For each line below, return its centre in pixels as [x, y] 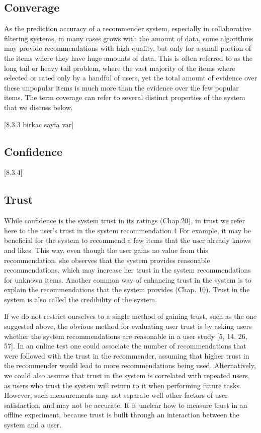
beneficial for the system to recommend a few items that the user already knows [127, 240]
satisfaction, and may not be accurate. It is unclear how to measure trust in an [126, 405]
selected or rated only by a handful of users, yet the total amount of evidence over [131, 78]
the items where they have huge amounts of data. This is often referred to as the [128, 58]
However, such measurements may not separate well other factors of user [116, 395]
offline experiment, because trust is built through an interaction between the [122, 415]
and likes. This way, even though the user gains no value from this [106, 250]
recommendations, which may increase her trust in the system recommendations [127, 270]
